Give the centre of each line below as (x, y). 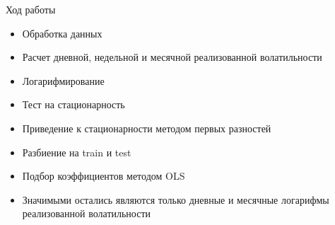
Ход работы (31, 9)
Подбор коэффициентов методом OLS (104, 176)
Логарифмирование (63, 80)
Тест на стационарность (74, 104)
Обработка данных (62, 33)
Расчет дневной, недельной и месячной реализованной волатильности (172, 57)
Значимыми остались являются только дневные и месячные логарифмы (176, 199)
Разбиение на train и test (77, 152)
